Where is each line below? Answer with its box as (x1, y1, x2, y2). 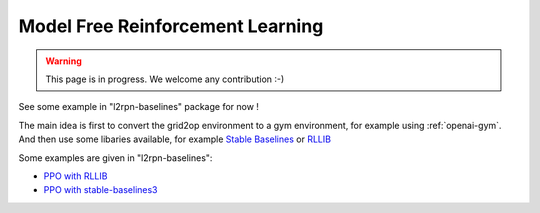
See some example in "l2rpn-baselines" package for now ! (18, 101, 260, 113)
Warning (45, 55, 82, 67)
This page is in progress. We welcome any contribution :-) (45, 73, 285, 85)
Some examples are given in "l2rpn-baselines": (18, 151, 213, 164)
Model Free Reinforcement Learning (18, 15, 324, 37)
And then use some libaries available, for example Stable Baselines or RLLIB (18, 133, 332, 145)
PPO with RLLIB (43, 170, 108, 182)
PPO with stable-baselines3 (43, 184, 159, 196)
